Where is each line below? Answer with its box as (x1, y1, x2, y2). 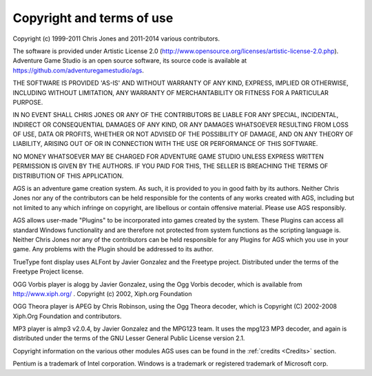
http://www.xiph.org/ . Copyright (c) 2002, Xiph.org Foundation (12, 289, 192, 297)
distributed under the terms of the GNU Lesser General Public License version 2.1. (12, 334, 245, 342)
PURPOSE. (12, 98, 43, 106)
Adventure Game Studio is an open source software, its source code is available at (12, 56, 247, 65)
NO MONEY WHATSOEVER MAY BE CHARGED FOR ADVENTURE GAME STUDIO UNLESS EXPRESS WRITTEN (12, 152, 324, 160)
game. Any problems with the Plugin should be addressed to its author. (12, 245, 214, 253)
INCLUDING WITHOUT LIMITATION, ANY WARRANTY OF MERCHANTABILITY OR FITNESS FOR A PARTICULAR (12, 88, 329, 96)
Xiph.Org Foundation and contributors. (12, 312, 122, 320)
